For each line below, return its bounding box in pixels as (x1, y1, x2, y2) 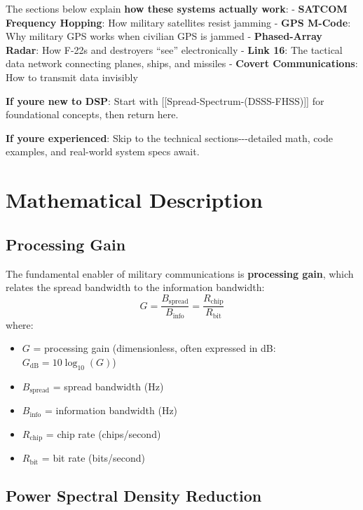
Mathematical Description (6, 185, 263, 214)
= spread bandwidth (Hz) (53, 378, 164, 393)
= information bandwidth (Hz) (44, 403, 178, 418)
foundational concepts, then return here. (6, 107, 179, 122)
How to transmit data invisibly (6, 69, 138, 84)
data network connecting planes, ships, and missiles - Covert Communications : (6, 56, 358, 71)
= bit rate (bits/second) (41, 451, 146, 465)
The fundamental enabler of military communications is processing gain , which (6, 266, 354, 281)
